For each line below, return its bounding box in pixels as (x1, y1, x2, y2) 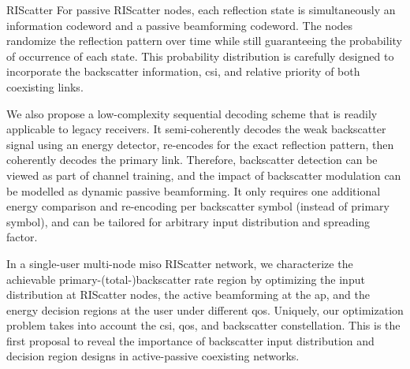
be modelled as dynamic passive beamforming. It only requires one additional (6, 182, 381, 199)
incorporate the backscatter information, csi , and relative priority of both (6, 63, 360, 80)
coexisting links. (6, 78, 84, 95)
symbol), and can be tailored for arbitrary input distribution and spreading (6, 213, 371, 229)
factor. (6, 229, 38, 245)
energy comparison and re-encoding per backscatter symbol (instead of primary (6, 198, 389, 214)
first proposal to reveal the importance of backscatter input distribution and (6, 332, 375, 348)
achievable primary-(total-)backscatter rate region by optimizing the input (6, 270, 365, 287)
